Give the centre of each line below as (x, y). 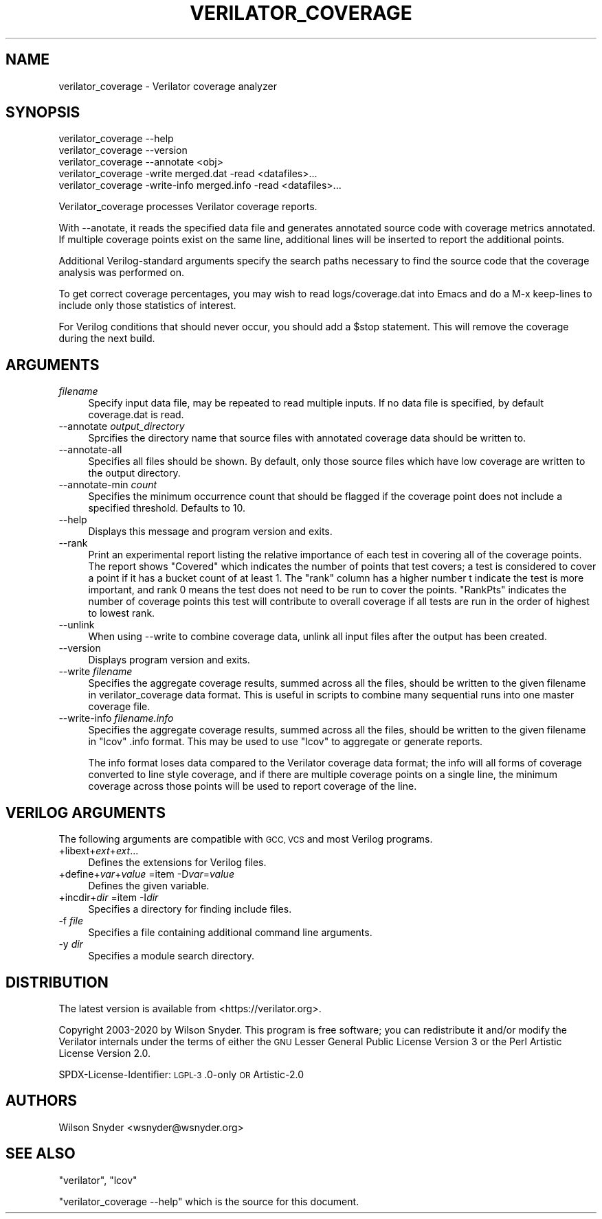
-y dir (71, 944)
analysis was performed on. (121, 273)
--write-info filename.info (116, 718)
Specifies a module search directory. (171, 956)
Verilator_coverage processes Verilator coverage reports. (188, 207)
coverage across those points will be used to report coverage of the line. (253, 786)
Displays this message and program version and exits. (210, 532)
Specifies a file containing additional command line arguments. (230, 933)
